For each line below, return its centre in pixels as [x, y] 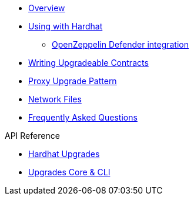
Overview [47, 8]
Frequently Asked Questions [83, 117]
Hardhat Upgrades [64, 154]
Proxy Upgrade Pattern [73, 81]
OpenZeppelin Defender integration [121, 44]
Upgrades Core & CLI [69, 172]
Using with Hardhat [66, 26]
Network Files [55, 99]
